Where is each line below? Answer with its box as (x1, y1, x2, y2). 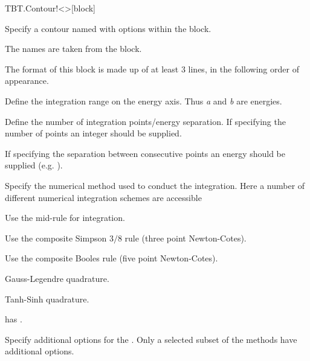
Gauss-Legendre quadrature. (5, 272, 109, 284)
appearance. (5, 74, 49, 87)
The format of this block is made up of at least (5, 62, 179, 75)
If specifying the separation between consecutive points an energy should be (5, 147, 286, 159)
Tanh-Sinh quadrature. (5, 292, 89, 305)
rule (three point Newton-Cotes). (124, 231, 247, 244)
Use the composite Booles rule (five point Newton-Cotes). (5, 252, 218, 264)
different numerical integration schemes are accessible (5, 191, 202, 203)
